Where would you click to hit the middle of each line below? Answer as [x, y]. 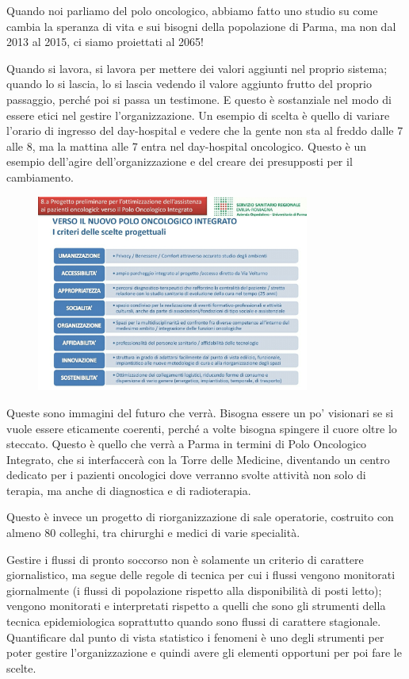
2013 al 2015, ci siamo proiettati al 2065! [105, 42]
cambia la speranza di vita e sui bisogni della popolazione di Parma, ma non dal [201, 26]
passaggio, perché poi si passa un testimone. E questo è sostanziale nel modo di [199, 99]
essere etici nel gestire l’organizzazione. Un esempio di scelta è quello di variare [198, 115]
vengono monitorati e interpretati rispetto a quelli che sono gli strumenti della [196, 606]
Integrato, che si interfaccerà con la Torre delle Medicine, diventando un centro [198, 459]
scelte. [21, 667]
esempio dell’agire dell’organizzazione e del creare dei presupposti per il [180, 161]
